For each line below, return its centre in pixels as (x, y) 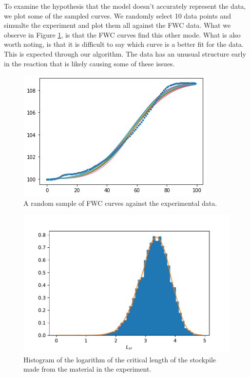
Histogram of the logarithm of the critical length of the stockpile (120, 359)
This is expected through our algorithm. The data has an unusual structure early (125, 53)
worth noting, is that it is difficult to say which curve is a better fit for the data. (124, 44)
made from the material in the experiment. (87, 369)
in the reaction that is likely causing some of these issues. (89, 63)
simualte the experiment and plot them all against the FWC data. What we (117, 25)
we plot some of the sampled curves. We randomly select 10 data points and (117, 15)
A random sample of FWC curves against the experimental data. (120, 203)
